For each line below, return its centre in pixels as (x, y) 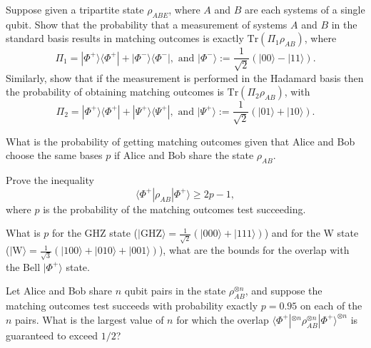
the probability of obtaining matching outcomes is (115, 92)
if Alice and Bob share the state (184, 155)
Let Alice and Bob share (59, 291)
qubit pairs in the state (175, 291)
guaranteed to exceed (52, 335)
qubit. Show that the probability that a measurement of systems (147, 24)
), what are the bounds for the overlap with (254, 250)
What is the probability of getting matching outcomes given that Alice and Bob (181, 141)
